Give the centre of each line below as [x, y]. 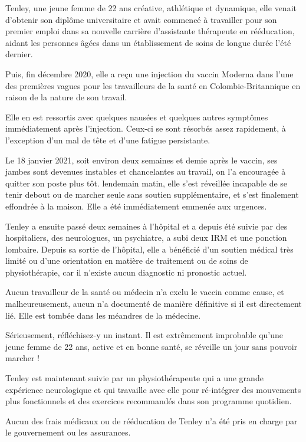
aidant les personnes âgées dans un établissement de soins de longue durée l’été [148, 42]
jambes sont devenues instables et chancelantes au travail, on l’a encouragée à [146, 171]
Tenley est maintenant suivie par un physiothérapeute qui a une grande [134, 378]
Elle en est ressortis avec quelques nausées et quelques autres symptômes [137, 117]
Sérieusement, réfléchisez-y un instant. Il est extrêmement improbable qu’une [144, 335]
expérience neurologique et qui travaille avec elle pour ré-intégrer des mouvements [153, 389]
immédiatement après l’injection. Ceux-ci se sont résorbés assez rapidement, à [146, 128]
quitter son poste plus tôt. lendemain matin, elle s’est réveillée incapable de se [147, 183]
